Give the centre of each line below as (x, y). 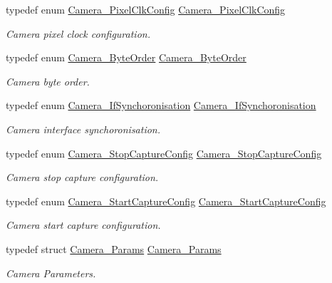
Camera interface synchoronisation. (83, 129)
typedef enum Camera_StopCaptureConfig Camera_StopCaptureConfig (164, 153)
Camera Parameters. (51, 273)
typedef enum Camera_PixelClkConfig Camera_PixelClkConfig (146, 9)
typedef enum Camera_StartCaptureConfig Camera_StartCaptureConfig (166, 201)
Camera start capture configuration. (83, 225)
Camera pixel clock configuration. (78, 33)
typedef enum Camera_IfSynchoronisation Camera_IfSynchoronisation (161, 105)
